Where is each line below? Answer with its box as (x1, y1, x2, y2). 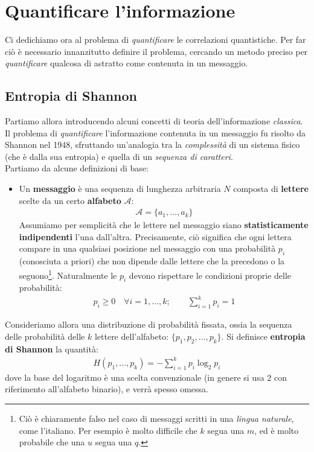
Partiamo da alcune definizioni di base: (5, 162, 149, 174)
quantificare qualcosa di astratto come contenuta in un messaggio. (5, 57, 248, 69)
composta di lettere (233, 182, 309, 195)
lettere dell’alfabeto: (94, 329, 169, 342)
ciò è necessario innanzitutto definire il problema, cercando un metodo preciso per (5, 45, 308, 57)
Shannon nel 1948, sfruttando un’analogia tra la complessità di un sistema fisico (5, 138, 300, 151)
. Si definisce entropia (221, 329, 306, 342)
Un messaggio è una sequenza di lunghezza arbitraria (19, 182, 221, 195)
